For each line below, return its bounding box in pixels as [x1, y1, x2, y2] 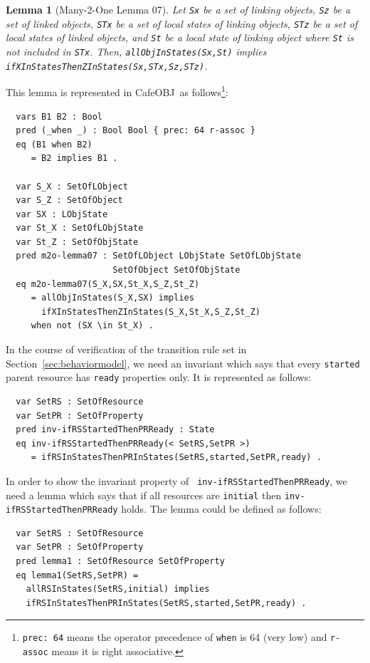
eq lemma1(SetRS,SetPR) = [16, 570, 139, 580]
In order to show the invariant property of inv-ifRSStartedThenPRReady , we [6, 473, 347, 488]
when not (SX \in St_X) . [31, 320, 154, 331]
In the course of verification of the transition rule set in [6, 342, 247, 357]
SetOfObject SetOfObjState [112, 265, 240, 276]
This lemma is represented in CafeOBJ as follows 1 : [6, 83, 228, 99]
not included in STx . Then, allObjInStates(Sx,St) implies [6, 43, 267, 58]
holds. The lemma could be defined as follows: [121, 501, 322, 516]
